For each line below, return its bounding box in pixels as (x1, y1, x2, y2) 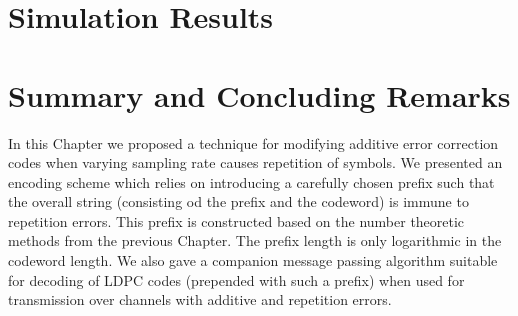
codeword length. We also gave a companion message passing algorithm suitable (8, 250, 498, 271)
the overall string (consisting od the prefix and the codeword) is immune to (8, 191, 469, 212)
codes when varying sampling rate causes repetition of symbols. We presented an (8, 152, 503, 173)
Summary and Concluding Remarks (8, 74, 511, 115)
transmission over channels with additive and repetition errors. (8, 289, 392, 310)
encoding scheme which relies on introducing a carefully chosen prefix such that (8, 171, 495, 192)
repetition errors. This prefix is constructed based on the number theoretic (8, 210, 465, 231)
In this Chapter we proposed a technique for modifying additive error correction (8, 132, 499, 153)
